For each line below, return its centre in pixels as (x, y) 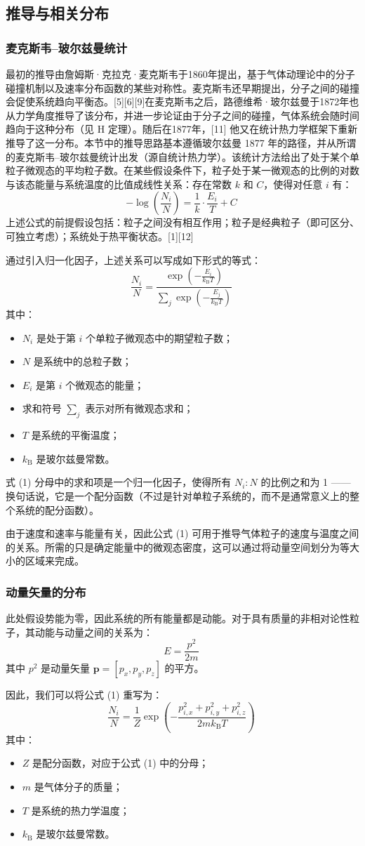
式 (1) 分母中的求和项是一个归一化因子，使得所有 (119, 482)
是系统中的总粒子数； (82, 361)
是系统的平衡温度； (75, 435)
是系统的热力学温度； (80, 810)
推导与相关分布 (57, 13)
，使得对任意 (293, 184)
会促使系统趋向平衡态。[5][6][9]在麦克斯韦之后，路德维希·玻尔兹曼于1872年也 (182, 101)
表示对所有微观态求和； (139, 408)
